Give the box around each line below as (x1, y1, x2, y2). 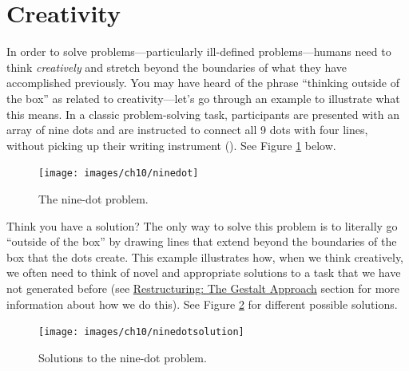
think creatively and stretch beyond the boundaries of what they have (6, 58, 347, 75)
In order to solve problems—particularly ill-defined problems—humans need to (6, 43, 391, 60)
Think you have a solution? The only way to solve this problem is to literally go (6, 217, 398, 234)
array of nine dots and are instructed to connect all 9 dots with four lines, (6, 121, 368, 138)
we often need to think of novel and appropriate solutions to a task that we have (6, 264, 401, 281)
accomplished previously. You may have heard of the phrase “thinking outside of (6, 74, 400, 91)
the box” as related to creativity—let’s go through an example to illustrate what (6, 89, 400, 106)
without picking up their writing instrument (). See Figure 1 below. (6, 136, 336, 153)
